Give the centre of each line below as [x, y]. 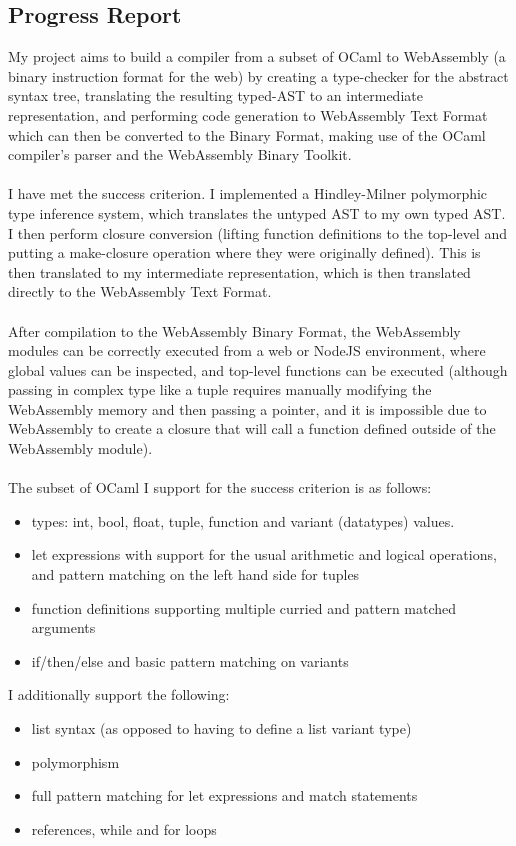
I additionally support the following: [119, 694]
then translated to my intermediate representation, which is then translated [239, 271]
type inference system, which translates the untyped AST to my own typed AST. [257, 212]
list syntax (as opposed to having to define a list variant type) [221, 728]
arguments [63, 627]
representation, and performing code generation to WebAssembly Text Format [248, 114]
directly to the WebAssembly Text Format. [140, 291]
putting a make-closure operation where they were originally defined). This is [244, 252]
